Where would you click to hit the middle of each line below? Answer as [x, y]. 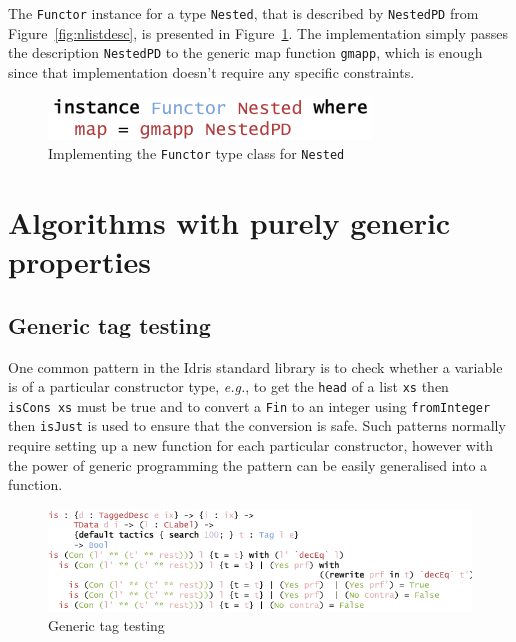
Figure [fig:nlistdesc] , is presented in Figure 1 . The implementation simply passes [258, 32]
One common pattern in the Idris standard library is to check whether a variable [255, 366]
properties [79, 261]
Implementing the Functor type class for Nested [196, 153]
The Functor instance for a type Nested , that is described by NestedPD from [243, 13]
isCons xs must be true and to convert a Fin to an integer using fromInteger [249, 405]
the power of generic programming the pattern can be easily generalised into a [248, 464]
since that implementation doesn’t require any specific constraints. [211, 71]
